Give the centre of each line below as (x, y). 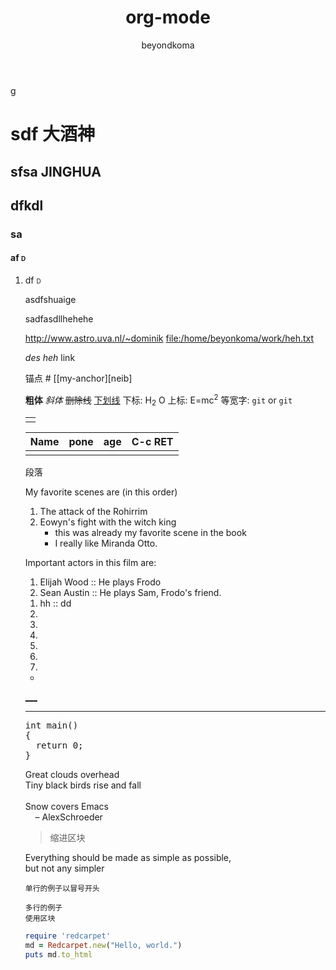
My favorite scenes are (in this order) (101, 492)
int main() (51, 725)
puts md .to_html (58, 955)
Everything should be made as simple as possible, (128, 858)
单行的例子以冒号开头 (62, 889)
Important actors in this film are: (90, 563)
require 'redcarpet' (67, 936)
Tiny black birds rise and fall (83, 785)
